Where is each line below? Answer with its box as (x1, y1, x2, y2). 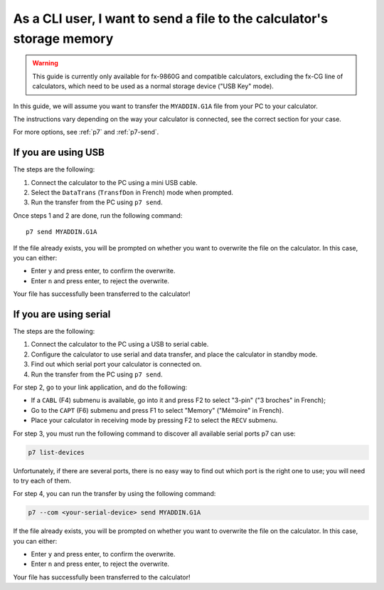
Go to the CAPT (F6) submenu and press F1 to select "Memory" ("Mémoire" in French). (31, 406, 284, 414)
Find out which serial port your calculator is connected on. (31, 360, 202, 369)
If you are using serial (13, 308, 111, 320)
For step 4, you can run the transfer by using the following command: (13, 490, 216, 498)
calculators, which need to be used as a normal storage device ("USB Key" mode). (32, 82, 274, 90)
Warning (32, 59, 58, 68)
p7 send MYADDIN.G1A (26, 228, 97, 236)
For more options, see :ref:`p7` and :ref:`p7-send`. (13, 128, 159, 137)
